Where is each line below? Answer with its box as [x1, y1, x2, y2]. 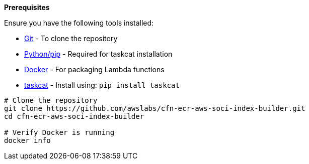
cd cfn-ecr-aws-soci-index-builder [4, 112, 144, 120]
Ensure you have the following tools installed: [4, 19, 154, 27]
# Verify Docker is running [4, 128, 115, 136]
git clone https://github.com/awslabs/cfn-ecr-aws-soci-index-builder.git [4, 104, 305, 112]
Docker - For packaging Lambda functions [24, 65, 165, 74]
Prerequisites [4, 3, 50, 12]
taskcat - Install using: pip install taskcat [24, 81, 180, 89]
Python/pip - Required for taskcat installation [24, 50, 173, 58]
